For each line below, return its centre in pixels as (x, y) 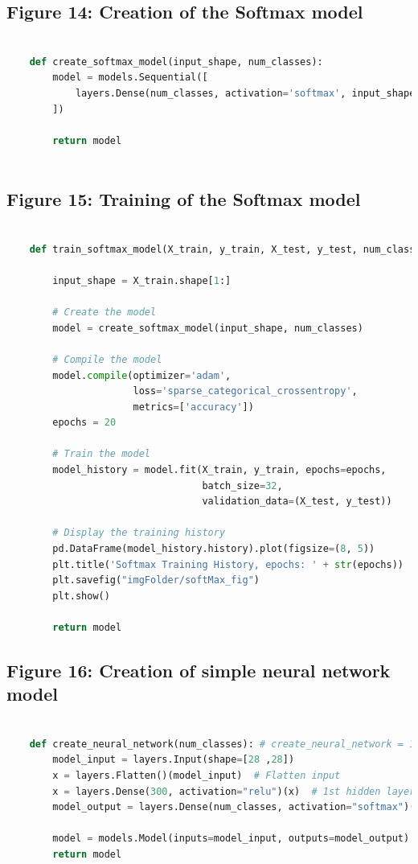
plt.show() (81, 596)
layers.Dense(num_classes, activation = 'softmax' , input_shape (245, 93)
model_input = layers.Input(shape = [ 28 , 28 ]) (174, 760)
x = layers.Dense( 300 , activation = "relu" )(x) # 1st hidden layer (234, 791)
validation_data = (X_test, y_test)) (297, 502)
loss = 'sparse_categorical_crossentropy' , (245, 391)
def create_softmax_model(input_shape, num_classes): (176, 62)
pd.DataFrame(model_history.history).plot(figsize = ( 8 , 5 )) (214, 549)
